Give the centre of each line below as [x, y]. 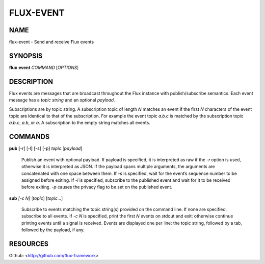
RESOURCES [29, 244]
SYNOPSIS [26, 56]
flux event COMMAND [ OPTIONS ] [44, 67]
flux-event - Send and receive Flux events [52, 42]
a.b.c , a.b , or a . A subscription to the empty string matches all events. [80, 123]
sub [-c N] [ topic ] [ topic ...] [36, 198]
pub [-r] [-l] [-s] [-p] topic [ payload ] [46, 148]
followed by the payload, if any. [53, 230]
